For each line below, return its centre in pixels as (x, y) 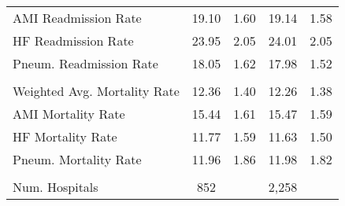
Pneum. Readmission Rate (85, 63)
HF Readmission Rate (73, 40)
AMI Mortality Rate (69, 114)
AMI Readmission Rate (77, 18)
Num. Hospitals (56, 187)
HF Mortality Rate (65, 136)
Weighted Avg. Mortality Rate (96, 91)
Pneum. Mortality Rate (77, 159)
